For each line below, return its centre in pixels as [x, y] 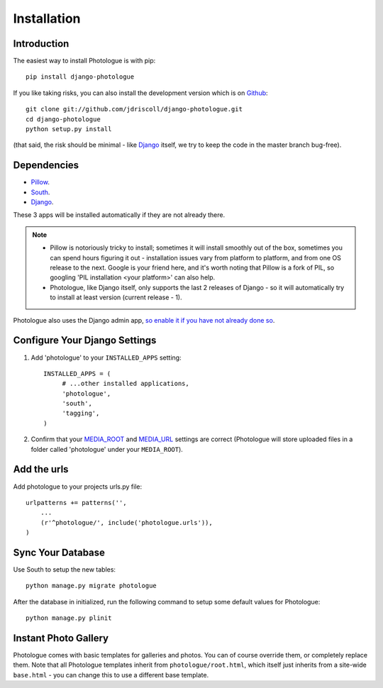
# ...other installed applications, [126, 384]
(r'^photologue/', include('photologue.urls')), [126, 522]
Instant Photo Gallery [61, 638]
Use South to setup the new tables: [65, 570]
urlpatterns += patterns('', [76, 503]
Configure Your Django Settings [85, 340]
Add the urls [41, 469]
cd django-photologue [63, 119]
